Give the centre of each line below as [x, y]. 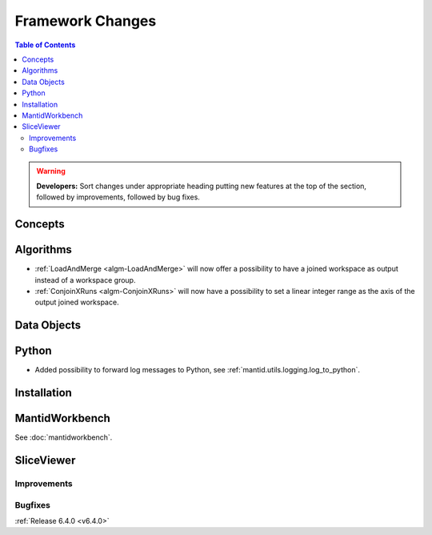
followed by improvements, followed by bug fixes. [118, 197]
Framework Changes [86, 21]
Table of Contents [45, 45]
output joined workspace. [77, 302]
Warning [51, 171]
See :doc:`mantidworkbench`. [64, 437]
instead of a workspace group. [85, 280]
